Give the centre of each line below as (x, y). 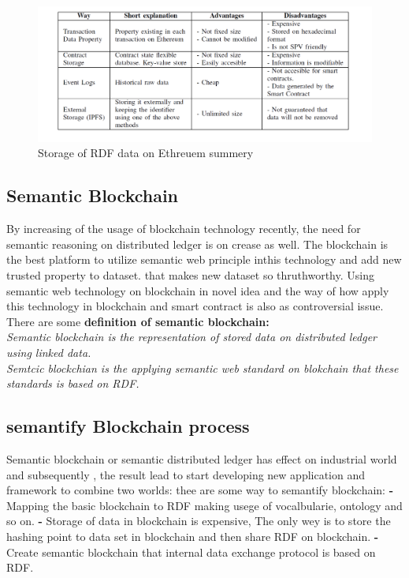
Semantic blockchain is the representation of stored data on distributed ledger (191, 337)
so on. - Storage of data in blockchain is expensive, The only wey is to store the (199, 521)
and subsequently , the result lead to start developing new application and (186, 474)
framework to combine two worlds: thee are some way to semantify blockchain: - (200, 490)
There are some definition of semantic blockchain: (138, 321)
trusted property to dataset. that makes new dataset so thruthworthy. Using (190, 275)
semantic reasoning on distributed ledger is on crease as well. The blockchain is (197, 244)
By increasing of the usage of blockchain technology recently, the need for (184, 229)
